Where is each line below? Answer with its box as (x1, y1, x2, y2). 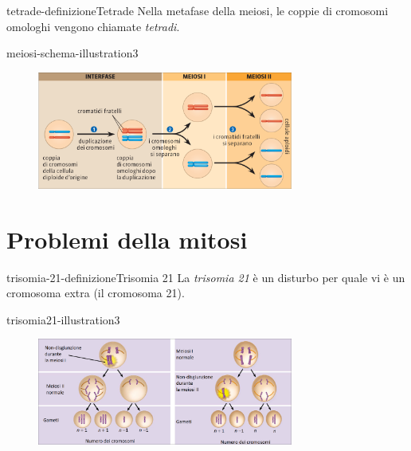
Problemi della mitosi (6, 222, 248, 255)
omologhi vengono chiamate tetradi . (6, 18, 180, 34)
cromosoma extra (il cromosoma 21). (6, 284, 185, 301)
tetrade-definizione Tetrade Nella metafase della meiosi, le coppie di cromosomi (6, 2, 389, 18)
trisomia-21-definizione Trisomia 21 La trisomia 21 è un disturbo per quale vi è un (6, 269, 405, 285)
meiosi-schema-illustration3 (6, 45, 139, 61)
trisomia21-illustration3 (6, 311, 120, 327)
